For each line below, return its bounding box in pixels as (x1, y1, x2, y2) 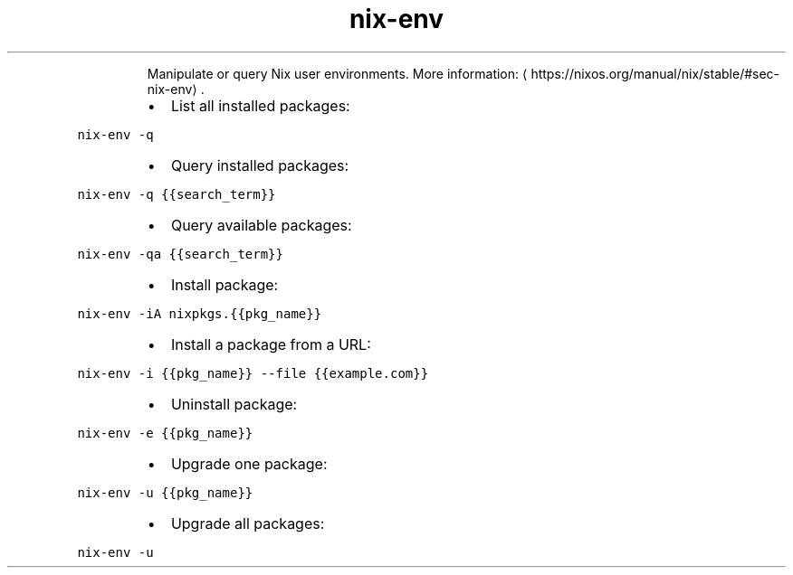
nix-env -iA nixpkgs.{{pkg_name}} (77, 306, 322, 321)
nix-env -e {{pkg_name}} (77, 425, 253, 440)
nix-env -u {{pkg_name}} (77, 485, 253, 500)
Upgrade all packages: (170, 514, 325, 533)
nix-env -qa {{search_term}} (77, 246, 283, 261)
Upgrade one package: (170, 454, 328, 473)
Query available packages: (170, 215, 352, 234)
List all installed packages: (170, 96, 350, 115)
